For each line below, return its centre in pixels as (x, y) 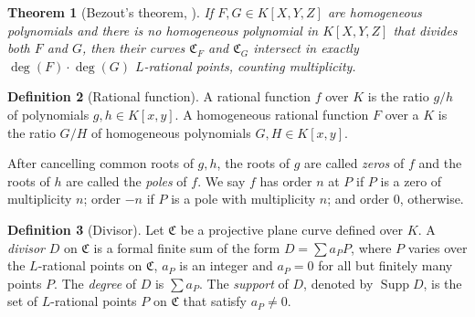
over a (402, 114)
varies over (438, 247)
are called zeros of (354, 163)
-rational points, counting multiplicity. (250, 65)
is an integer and (226, 265)
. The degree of (95, 283)
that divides (425, 30)
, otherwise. (432, 199)
